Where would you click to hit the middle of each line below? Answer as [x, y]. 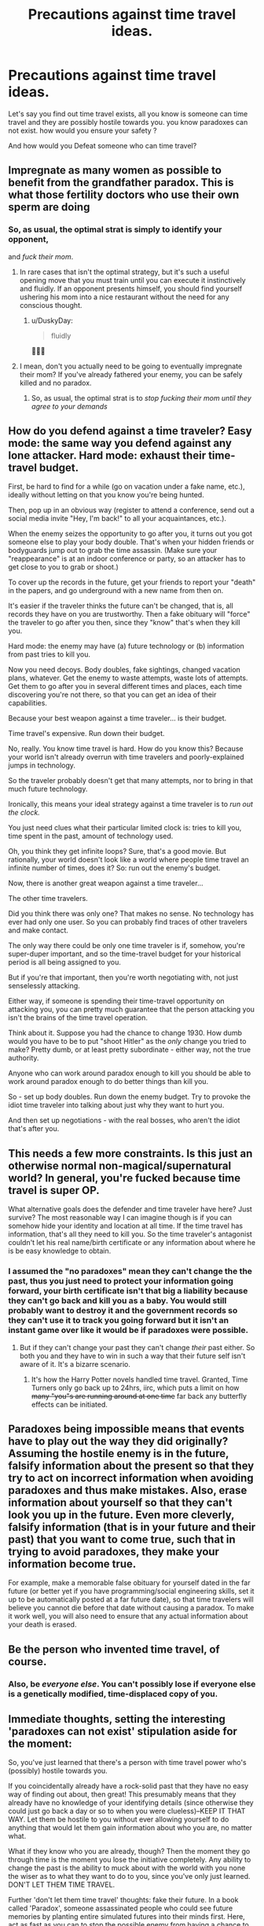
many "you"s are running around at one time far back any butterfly [139, 1396]
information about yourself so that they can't [121, 1502]
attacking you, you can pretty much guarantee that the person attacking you [132, 1009]
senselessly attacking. [44, 986]
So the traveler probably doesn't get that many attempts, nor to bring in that [131, 781]
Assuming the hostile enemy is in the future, [119, 1454]
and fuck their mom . [41, 256]
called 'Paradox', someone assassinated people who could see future [121, 1908]
